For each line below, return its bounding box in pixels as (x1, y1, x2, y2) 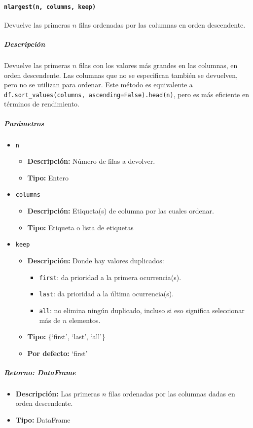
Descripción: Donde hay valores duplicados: (27, 255, 164, 265)
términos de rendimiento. (4, 99, 79, 109)
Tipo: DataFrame (15, 415, 71, 425)
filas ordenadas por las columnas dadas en (108, 388, 235, 398)
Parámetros (4, 118, 44, 128)
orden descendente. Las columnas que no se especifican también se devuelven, (4, 70, 238, 80)
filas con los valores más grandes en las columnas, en (78, 60, 238, 71)
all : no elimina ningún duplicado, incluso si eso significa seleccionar (39, 305, 245, 315)
